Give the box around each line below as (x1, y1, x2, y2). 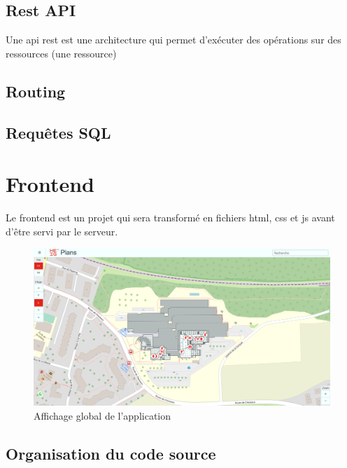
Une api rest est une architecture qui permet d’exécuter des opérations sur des (6, 32, 341, 47)
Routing (6, 80, 66, 102)
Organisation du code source (6, 442, 216, 464)
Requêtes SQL (6, 121, 111, 143)
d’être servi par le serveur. (6, 223, 118, 238)
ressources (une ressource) (6, 46, 117, 60)
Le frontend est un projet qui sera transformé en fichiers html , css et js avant (6, 210, 335, 225)
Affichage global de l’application (34, 408, 171, 422)
